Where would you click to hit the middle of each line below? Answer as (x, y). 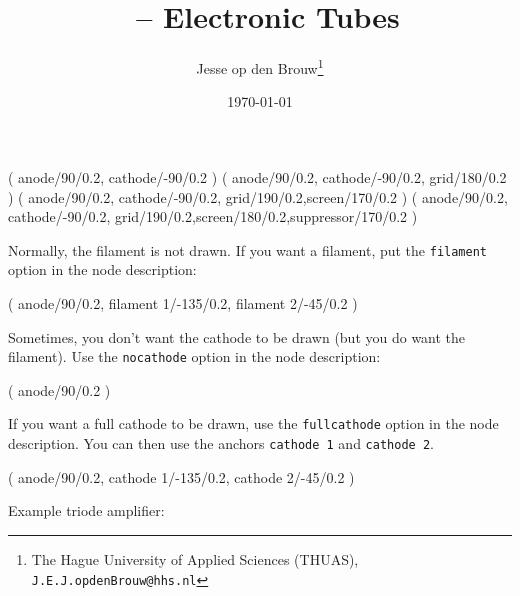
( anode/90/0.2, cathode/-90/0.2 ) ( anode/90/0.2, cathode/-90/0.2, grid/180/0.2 (257, 176)
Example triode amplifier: (86, 510)
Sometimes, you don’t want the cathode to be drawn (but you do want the (237, 336)
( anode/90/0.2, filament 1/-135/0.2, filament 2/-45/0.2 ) (183, 303)
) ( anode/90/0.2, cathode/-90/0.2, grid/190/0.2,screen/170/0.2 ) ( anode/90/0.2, (258, 196)
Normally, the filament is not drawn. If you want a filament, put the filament (248, 249)
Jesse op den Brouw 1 (260, 66)
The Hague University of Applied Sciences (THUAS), (195, 558)
